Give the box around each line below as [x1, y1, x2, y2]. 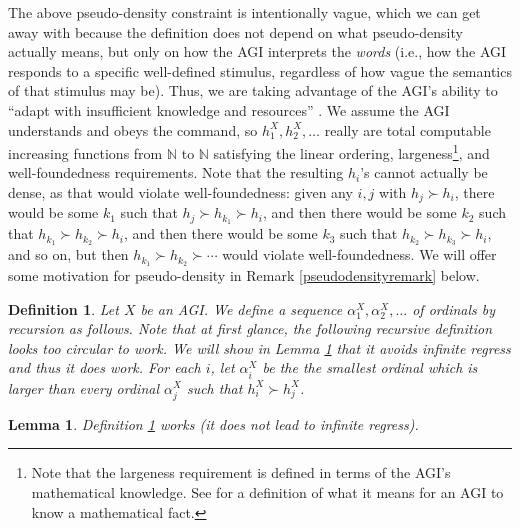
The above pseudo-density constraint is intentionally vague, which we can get [8, 2, 481, 22]
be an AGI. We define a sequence [140, 298, 343, 319]
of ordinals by [412, 298, 496, 319]
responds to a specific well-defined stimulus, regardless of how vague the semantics [8, 60, 512, 81]
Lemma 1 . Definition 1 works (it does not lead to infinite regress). [8, 413, 419, 434]
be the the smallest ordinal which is [262, 357, 478, 378]
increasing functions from [8, 142, 163, 163]
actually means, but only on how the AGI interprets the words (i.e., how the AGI [8, 41, 507, 62]
